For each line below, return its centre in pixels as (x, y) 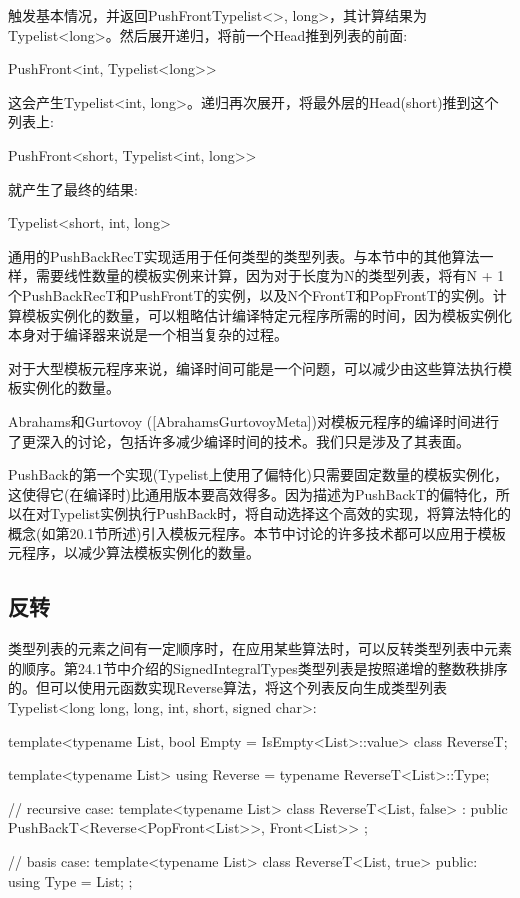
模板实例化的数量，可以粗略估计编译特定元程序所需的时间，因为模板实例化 (266, 314)
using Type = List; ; (70, 880)
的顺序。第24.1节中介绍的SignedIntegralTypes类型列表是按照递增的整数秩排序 (258, 667)
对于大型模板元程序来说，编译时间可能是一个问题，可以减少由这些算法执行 (253, 367)
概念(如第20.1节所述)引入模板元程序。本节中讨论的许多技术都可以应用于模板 (257, 532)
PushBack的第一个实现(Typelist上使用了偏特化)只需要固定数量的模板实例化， (258, 474)
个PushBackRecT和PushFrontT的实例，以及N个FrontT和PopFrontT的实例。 (250, 294)
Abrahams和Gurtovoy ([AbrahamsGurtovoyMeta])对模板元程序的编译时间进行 (253, 420)
